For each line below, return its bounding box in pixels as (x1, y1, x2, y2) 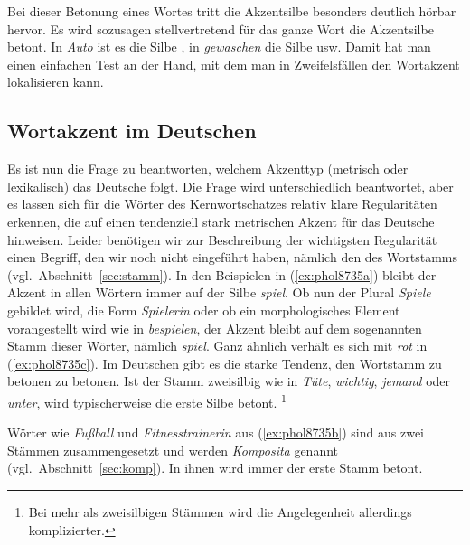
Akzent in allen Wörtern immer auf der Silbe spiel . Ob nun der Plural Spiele (7, 283, 431, 302)
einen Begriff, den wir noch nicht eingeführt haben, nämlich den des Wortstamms (7, 248, 457, 267)
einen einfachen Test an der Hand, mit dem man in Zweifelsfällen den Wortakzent (7, 54, 460, 73)
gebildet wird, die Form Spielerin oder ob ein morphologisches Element (7, 300, 400, 319)
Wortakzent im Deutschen (7, 117, 257, 145)
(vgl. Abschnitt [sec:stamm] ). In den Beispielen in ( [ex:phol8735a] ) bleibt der (7, 265, 437, 284)
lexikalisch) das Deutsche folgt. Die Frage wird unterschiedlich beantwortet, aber (7, 176, 454, 195)
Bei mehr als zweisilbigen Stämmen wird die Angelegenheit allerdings (28, 502, 412, 521)
